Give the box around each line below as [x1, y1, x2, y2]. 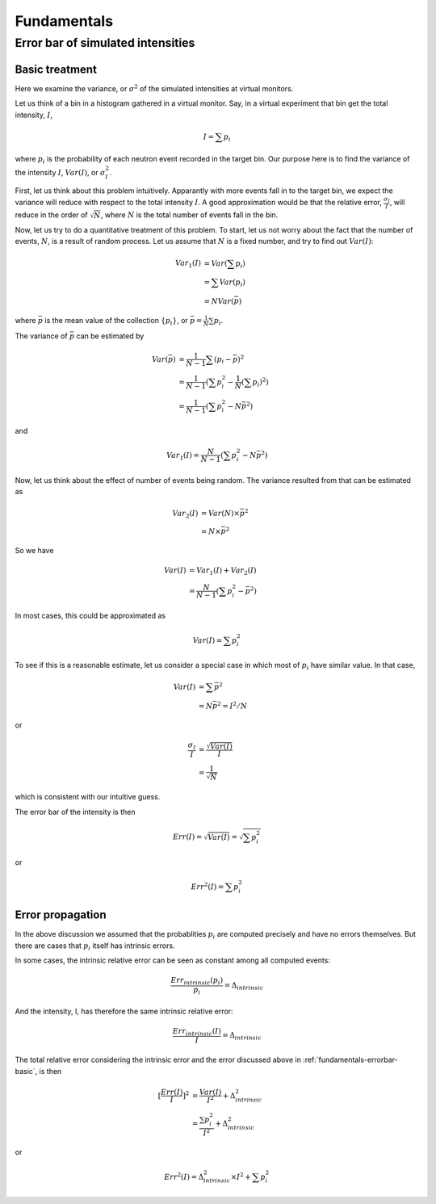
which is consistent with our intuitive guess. [15, 792, 161, 802]
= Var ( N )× [200, 509, 240, 518]
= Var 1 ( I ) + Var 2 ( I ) [188, 566, 257, 577]
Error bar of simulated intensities [15, 36, 195, 50]
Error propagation [15, 908, 107, 922]
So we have [15, 546, 54, 556]
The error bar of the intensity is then [15, 807, 136, 816]
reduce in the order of [15, 210, 88, 220]
